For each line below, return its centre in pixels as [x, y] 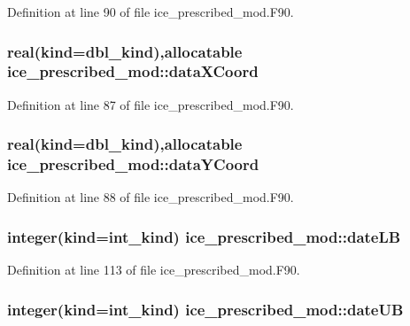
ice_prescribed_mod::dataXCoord [133, 71]
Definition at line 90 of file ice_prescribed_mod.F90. [151, 12]
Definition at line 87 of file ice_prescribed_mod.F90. [151, 104]
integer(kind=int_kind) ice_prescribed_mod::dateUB [205, 309]
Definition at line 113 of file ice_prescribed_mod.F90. [154, 270]
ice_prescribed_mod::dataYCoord [133, 164]
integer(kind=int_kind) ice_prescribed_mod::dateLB [204, 236]
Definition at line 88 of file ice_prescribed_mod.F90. [151, 197]
